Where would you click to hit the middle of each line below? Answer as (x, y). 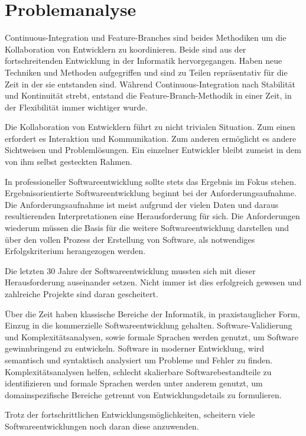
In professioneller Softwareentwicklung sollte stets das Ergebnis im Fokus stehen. (151, 181)
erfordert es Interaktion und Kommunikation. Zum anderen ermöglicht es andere (151, 138)
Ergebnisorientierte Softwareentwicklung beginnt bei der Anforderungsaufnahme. (151, 193)
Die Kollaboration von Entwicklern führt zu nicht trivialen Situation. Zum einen (150, 127)
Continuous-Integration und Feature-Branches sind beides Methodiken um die (146, 38)
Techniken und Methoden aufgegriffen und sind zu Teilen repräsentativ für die (146, 72)
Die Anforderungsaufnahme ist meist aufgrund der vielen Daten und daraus (142, 204)
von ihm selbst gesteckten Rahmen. (69, 162)
